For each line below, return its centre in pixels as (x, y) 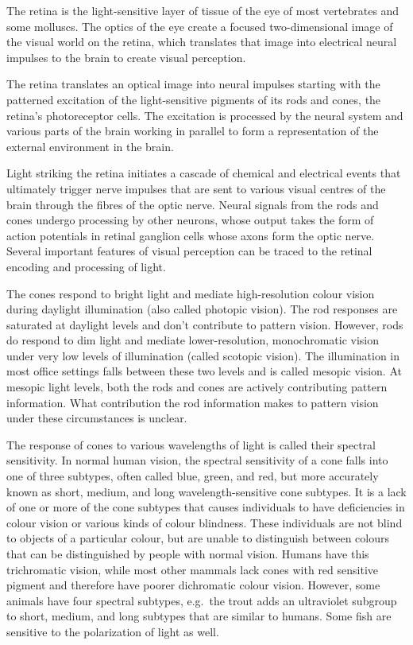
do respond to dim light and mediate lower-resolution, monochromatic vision (193, 340)
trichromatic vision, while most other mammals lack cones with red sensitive (193, 569)
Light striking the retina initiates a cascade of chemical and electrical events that (204, 173)
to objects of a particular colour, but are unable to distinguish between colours (198, 538)
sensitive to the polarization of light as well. (113, 631)
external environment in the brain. (90, 146)
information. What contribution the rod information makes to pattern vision (193, 402)
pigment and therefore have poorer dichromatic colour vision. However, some (193, 585)
